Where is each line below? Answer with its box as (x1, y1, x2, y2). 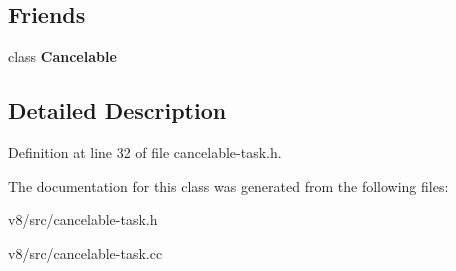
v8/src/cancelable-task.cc (8, 242, 163, 263)
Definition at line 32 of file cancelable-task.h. (8, 142, 282, 162)
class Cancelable (8, 46, 117, 67)
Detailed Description (8, 95, 227, 126)
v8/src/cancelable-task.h (8, 209, 158, 230)
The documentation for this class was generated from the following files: (8, 175, 449, 196)
